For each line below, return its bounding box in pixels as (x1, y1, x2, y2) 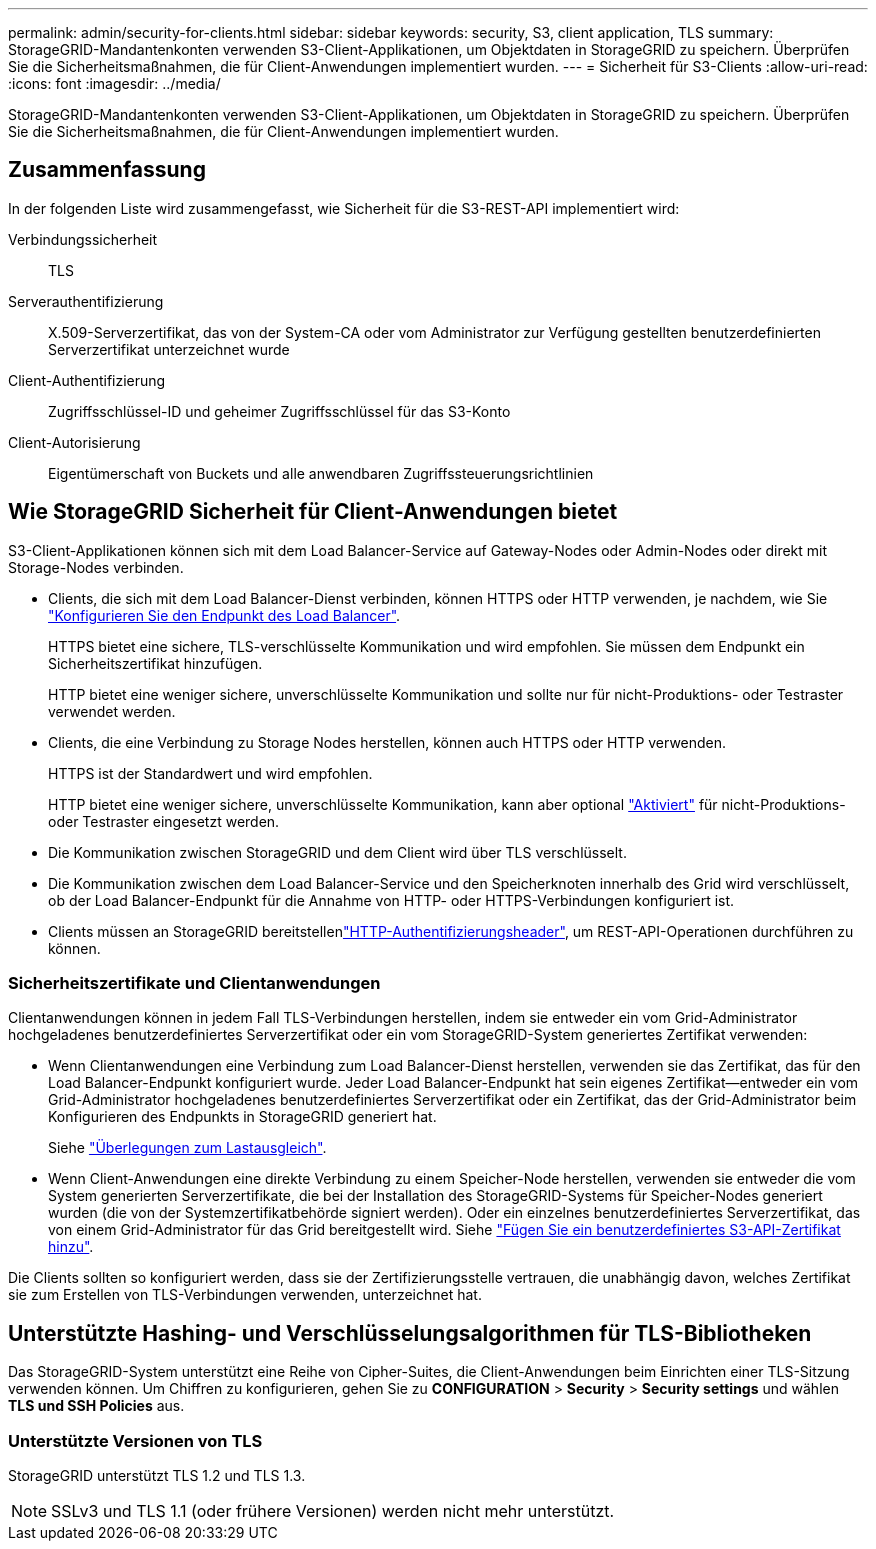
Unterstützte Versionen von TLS (8, 1430, 263, 1451)
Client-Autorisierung (8, 433, 141, 451)
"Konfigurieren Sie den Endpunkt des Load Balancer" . (48, 606, 401, 624)
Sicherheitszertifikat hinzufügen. (48, 654, 263, 672)
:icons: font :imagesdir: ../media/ (8, 75, 221, 92)
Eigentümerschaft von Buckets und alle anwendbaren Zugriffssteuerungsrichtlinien (48, 464, 594, 482)
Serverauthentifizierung (8, 292, 164, 310)
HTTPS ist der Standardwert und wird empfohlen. (48, 764, 373, 782)
